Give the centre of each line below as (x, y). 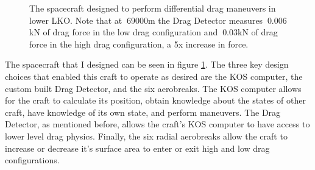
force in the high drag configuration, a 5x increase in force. (139, 44)
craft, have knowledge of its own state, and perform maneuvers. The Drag (143, 112)
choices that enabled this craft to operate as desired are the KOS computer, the (154, 76)
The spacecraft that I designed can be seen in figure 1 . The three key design (147, 64)
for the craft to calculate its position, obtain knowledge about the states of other (155, 100)
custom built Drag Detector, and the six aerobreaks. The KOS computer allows (153, 88)
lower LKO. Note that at (76, 20)
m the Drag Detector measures (206, 20)
